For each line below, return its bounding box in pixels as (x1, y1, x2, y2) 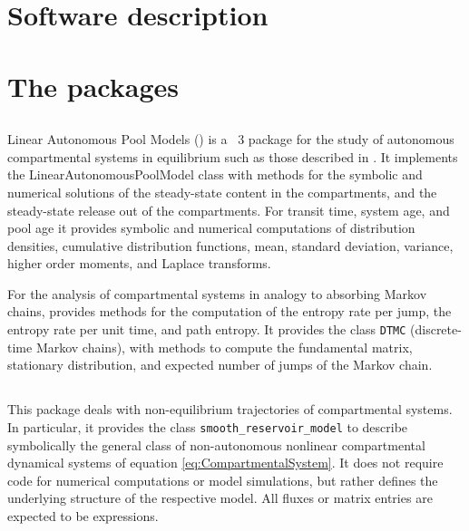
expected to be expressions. (7, 506, 159, 525)
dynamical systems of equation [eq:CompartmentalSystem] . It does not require (7, 453, 444, 472)
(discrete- (410, 320, 462, 339)
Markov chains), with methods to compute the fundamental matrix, (35, 337, 413, 356)
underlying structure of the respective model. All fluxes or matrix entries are (7, 488, 433, 507)
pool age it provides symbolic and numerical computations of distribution (7, 218, 415, 237)
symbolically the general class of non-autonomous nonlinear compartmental (7, 435, 425, 454)
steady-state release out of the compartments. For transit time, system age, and (7, 200, 450, 219)
